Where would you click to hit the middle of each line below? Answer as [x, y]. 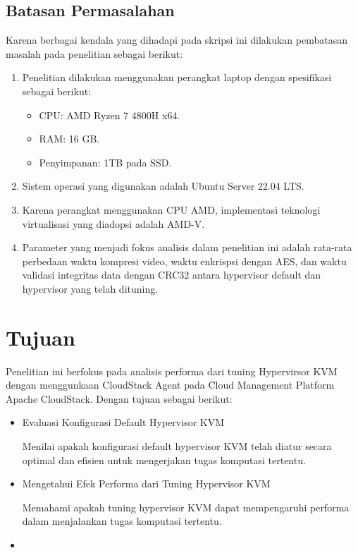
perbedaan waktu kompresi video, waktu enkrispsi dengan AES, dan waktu [184, 261]
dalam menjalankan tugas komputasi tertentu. [122, 521]
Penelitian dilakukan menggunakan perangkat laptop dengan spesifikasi [177, 77]
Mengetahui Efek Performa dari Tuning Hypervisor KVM [146, 484]
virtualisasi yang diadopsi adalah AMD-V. [113, 223]
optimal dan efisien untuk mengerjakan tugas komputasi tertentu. [164, 460]
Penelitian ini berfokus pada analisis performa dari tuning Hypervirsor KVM [172, 371]
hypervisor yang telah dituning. [90, 288]
